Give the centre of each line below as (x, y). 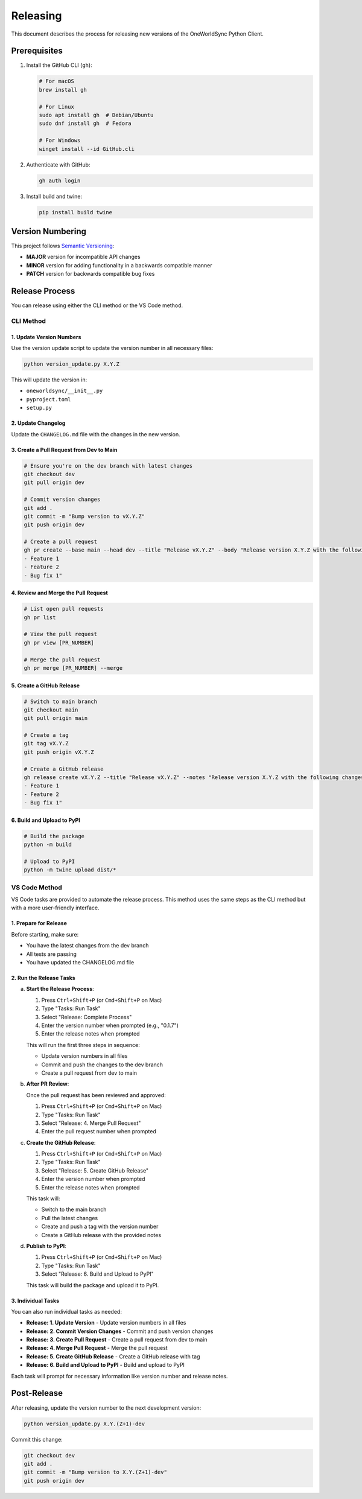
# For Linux (57, 107)
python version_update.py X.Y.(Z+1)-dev (84, 1424)
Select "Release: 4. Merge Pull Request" (91, 1123)
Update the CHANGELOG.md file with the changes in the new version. (96, 434)
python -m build (48, 845)
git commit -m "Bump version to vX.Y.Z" (84, 516)
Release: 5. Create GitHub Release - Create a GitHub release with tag (113, 1356)
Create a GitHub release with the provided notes (101, 1235)
